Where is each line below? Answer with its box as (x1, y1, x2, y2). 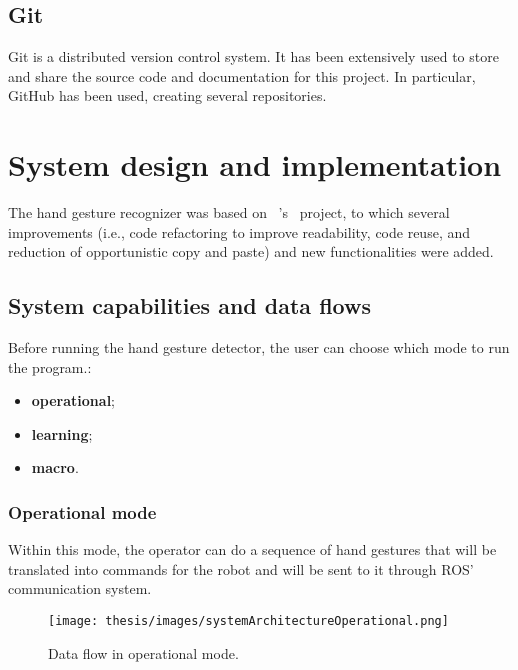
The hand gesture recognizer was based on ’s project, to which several (8, 202, 450, 223)
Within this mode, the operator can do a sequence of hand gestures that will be (8, 539, 497, 560)
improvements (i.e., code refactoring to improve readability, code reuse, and (8, 221, 470, 242)
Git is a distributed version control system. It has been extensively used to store (8, 46, 499, 67)
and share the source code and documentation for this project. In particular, (8, 65, 476, 86)
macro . (31, 457, 79, 478)
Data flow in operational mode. (48, 642, 239, 663)
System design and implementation (8, 144, 502, 185)
